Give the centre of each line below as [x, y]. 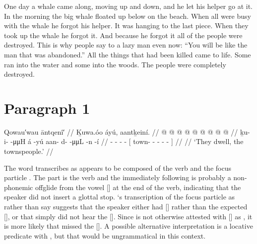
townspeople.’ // [29, 151]
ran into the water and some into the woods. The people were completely [115, 64]
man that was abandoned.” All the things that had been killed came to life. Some [128, 54]
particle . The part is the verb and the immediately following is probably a [118, 177]
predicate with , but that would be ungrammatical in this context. [105, 235]
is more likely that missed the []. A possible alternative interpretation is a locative [128, 226]
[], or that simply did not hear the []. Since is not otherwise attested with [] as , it [128, 216]
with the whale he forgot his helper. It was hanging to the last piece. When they [126, 25]
